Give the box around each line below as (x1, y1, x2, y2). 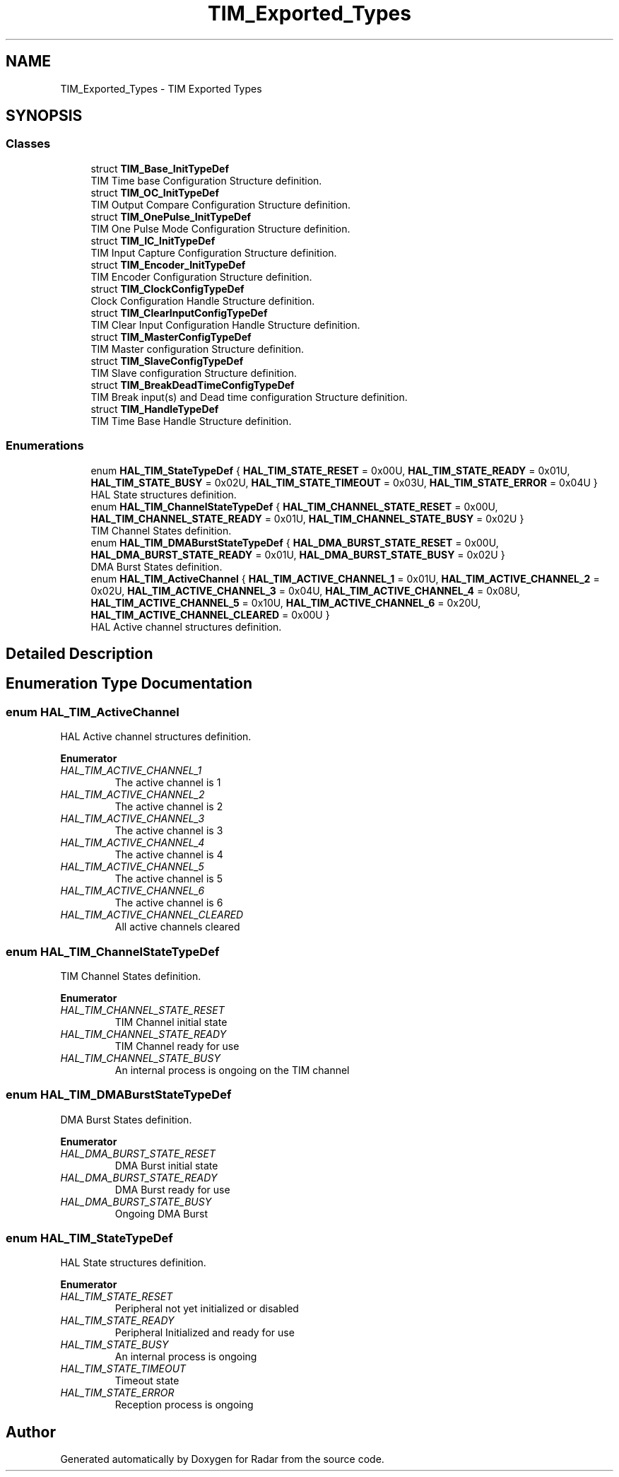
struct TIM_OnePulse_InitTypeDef (90, 210, 252, 223)
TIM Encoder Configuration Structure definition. (90, 270, 312, 283)
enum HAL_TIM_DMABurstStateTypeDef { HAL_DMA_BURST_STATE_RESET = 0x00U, (90, 536, 499, 549)
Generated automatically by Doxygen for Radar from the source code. (60, 1453, 384, 1466)
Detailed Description (6, 644, 153, 662)
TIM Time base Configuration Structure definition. (90, 174, 322, 187)
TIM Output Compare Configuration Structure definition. (90, 198, 351, 211)
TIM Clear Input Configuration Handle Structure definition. (90, 318, 360, 331)
